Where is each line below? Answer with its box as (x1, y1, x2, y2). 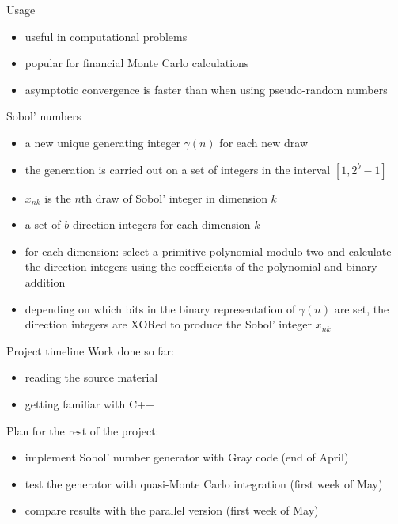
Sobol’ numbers (6, 108, 81, 124)
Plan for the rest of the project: (6, 422, 159, 439)
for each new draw (219, 134, 309, 150)
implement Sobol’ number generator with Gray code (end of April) (25, 449, 349, 465)
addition (25, 273, 66, 290)
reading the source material (25, 369, 158, 385)
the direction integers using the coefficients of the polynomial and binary (25, 258, 377, 275)
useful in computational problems (25, 28, 188, 44)
